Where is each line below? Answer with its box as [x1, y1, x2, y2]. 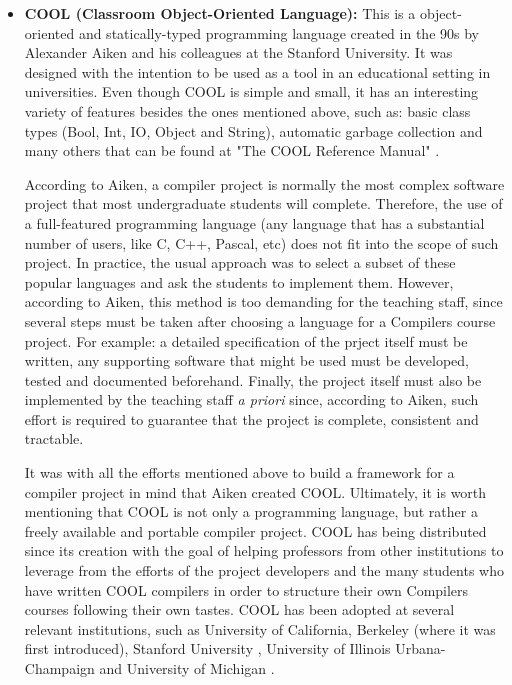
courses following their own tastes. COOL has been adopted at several [24, 599, 455, 620]
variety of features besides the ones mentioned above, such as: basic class [24, 100, 471, 121]
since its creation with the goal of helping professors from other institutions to [24, 540, 504, 561]
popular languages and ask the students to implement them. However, [24, 271, 454, 292]
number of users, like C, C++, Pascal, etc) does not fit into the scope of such [24, 232, 499, 253]
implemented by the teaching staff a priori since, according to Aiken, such [24, 389, 479, 410]
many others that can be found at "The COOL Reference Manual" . [24, 140, 440, 161]
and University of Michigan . [99, 658, 275, 678]
